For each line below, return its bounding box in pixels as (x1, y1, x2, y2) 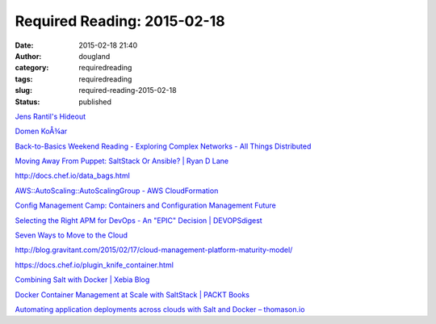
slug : (15, 86, 32, 95)
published (78, 97, 112, 107)
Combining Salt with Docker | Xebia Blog (15, 275, 150, 284)
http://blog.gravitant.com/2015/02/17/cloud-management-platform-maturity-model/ (15, 245, 293, 255)
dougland (78, 51, 111, 61)
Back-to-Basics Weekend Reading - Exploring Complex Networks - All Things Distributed (15, 141, 312, 151)
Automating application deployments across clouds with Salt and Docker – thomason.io (15, 304, 305, 314)
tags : (15, 74, 33, 84)
